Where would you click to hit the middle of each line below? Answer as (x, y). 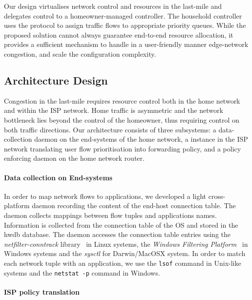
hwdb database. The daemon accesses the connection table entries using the (117, 234)
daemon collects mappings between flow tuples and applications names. (110, 215)
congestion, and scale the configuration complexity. (80, 54)
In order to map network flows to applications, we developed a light (105, 196)
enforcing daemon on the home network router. (74, 158)
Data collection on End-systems (58, 177)
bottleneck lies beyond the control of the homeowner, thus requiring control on (122, 119)
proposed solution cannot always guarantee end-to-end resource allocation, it (119, 34)
